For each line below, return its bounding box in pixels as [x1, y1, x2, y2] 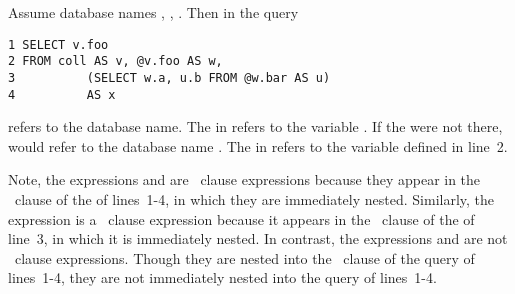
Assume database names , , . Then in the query [8, 2, 299, 22]
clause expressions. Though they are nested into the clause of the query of [14, 247, 475, 268]
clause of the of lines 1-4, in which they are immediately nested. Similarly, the [14, 189, 495, 209]
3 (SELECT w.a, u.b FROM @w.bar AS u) [8, 70, 331, 85]
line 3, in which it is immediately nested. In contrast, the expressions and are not [8, 228, 508, 249]
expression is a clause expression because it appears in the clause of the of [8, 208, 475, 229]
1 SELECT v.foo [8, 37, 109, 52]
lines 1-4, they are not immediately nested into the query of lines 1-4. [8, 267, 437, 288]
